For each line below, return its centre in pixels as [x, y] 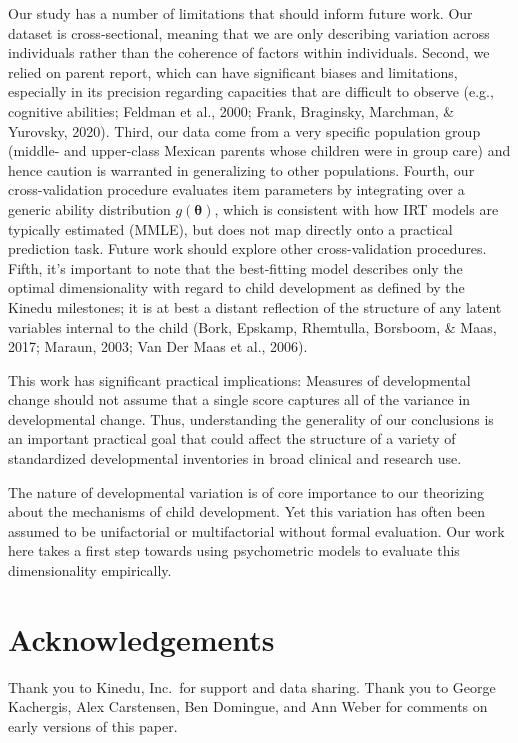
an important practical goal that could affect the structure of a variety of [232, 438]
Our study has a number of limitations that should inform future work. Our [240, 13]
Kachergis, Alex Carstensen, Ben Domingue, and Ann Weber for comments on [248, 706]
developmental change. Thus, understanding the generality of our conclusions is [251, 418]
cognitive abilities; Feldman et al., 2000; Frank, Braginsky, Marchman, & [231, 110]
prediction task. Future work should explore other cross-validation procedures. [247, 248]
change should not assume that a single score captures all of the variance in [239, 399]
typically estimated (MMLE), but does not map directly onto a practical [230, 228]
